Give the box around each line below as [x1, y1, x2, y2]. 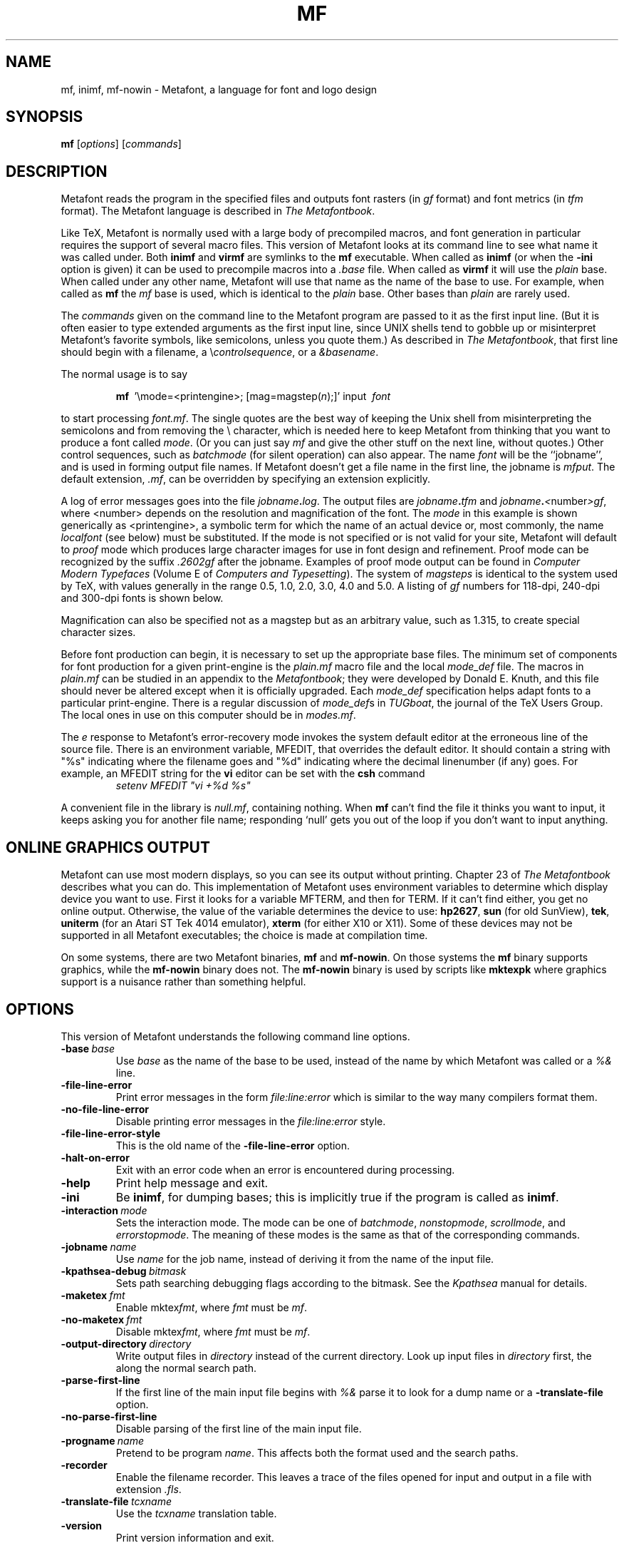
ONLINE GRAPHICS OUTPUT [6, 838, 210, 856]
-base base [61, 1042, 115, 1055]
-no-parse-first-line [61, 1410, 157, 1423]
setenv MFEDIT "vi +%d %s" [115, 779, 251, 792]
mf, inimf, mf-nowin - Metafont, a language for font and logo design [61, 83, 378, 96]
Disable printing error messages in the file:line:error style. [115, 1114, 386, 1127]
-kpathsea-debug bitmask [61, 1264, 187, 1277]
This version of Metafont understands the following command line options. [61, 1030, 410, 1042]
